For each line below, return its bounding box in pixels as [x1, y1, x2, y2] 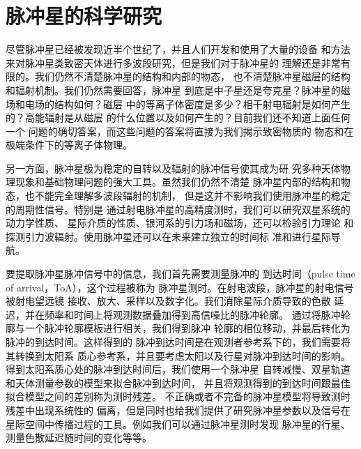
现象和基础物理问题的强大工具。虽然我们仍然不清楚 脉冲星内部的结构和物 [15, 174, 351, 189]
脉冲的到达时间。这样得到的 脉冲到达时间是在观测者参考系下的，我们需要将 [6, 335, 351, 349]
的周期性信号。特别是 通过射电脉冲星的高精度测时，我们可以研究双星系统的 [6, 201, 351, 216]
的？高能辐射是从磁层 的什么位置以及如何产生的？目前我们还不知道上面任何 [6, 110, 351, 125]
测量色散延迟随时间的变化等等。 [6, 430, 152, 445]
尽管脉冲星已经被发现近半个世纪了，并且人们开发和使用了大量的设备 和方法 [6, 42, 351, 56]
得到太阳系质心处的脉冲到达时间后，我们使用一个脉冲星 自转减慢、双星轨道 [6, 362, 351, 376]
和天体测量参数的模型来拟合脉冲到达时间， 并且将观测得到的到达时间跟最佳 [6, 375, 351, 390]
